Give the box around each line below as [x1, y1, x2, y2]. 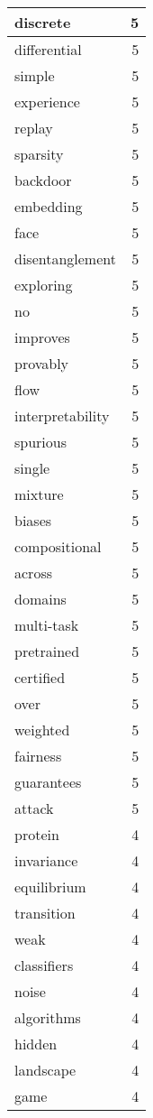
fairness [14, 745, 62, 766]
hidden [14, 1033, 58, 1054]
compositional [14, 536, 102, 557]
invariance [14, 850, 78, 871]
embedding [14, 196, 83, 217]
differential [14, 39, 82, 60]
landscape [14, 1059, 76, 1080]
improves [14, 327, 70, 347]
